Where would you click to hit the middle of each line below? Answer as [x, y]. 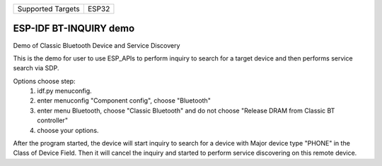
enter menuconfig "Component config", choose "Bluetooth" [124, 101]
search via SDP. [36, 68]
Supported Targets [49, 9]
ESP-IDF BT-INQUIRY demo [74, 28]
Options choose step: [44, 81]
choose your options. [68, 130]
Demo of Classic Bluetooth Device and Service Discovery [97, 45]
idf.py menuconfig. [64, 91]
